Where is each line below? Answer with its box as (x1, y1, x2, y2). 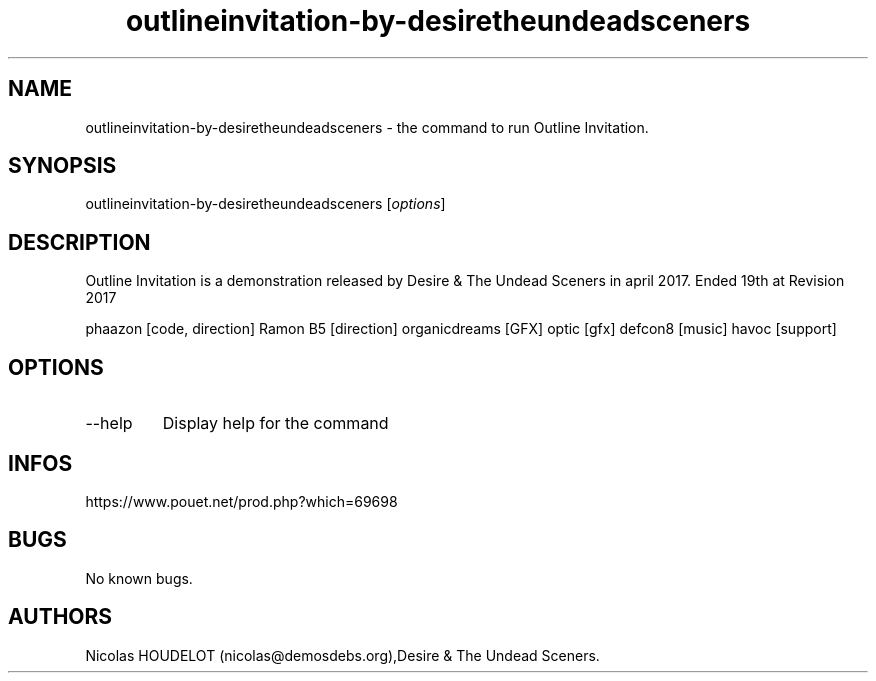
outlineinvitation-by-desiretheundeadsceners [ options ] (85, 195, 446, 213)
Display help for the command (162, 413, 389, 434)
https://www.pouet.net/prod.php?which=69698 (85, 492, 398, 510)
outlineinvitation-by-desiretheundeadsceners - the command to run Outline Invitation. (85, 118, 649, 136)
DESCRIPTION (8, 229, 151, 255)
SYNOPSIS (8, 153, 117, 179)
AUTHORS (8, 604, 113, 630)
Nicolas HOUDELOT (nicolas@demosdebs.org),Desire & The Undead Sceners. (85, 646, 600, 664)
